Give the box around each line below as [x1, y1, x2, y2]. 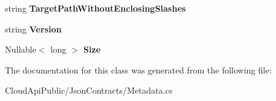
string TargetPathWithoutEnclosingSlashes [5, 2, 186, 14]
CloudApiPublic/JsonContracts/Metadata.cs [5, 84, 173, 97]
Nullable [5, 43, 36, 56]
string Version [5, 22, 62, 35]
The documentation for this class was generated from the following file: [5, 63, 272, 76]
